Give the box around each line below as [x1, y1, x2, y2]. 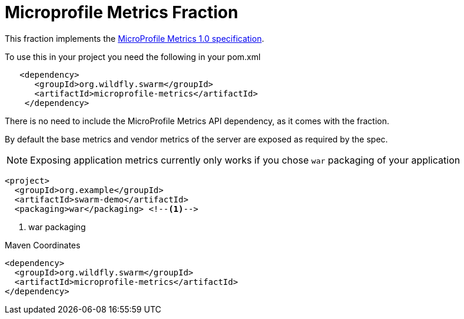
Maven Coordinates [5, 240, 81, 250]
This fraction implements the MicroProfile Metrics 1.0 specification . [5, 33, 264, 44]
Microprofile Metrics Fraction [5, 2, 238, 22]
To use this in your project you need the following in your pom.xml [5, 51, 261, 62]
